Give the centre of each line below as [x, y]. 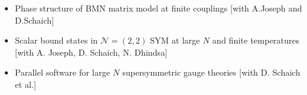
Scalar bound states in [56, 40]
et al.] [25, 84]
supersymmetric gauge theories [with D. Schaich [211, 72]
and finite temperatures [256, 40]
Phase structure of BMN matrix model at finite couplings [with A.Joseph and [158, 8]
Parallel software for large [62, 72]
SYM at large [175, 40]
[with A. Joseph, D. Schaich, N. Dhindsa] [91, 52]
